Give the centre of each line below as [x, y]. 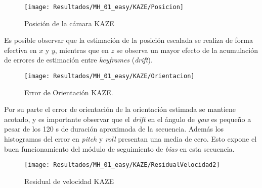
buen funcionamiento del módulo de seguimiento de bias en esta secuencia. [119, 148]
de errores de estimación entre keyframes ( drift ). [78, 60]
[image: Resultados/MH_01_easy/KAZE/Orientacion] [110, 76]
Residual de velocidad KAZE [69, 181]
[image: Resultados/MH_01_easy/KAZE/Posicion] [104, 7]
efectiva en [20, 50]
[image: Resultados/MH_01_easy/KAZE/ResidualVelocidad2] [122, 165]
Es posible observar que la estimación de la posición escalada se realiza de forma [128, 40]
